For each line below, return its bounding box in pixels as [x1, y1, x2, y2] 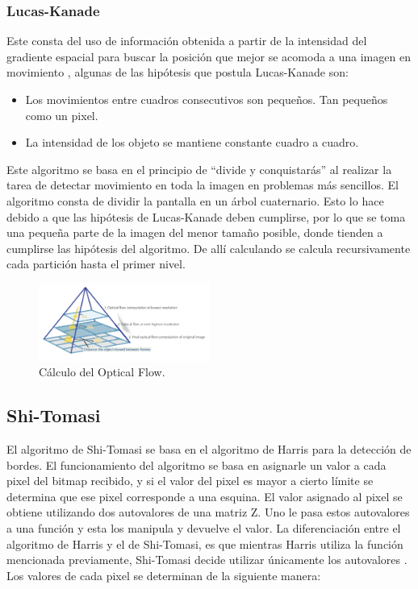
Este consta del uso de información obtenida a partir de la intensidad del [6, 32, 367, 49]
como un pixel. [25, 106, 98, 123]
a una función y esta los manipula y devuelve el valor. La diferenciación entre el [6, 519, 401, 536]
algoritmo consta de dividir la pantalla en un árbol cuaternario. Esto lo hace [6, 192, 384, 209]
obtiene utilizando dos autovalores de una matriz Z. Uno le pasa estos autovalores [6, 504, 410, 521]
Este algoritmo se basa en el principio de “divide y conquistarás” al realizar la [6, 160, 392, 177]
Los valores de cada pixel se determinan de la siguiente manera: [6, 566, 321, 583]
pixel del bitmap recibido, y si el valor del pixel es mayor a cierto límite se [6, 472, 374, 489]
